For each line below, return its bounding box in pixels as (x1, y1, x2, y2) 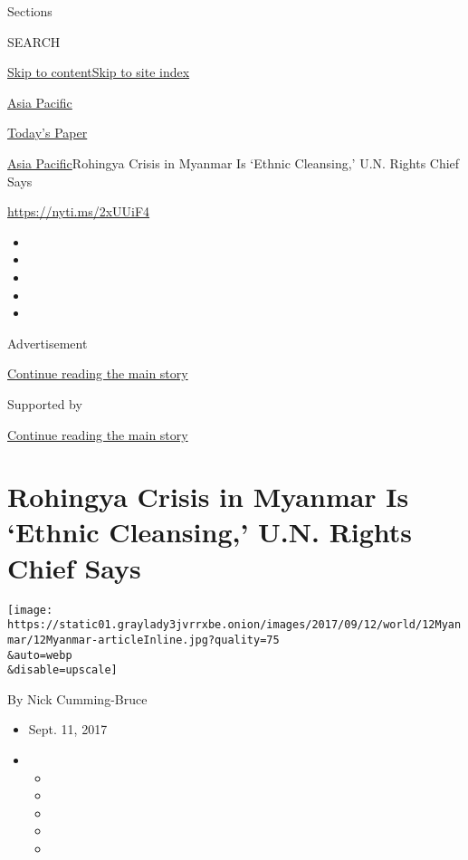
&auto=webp (7, 648, 72, 662)
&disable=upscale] (7, 664, 118, 677)
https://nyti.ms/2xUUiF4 (7, 202, 150, 221)
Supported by (7, 394, 82, 413)
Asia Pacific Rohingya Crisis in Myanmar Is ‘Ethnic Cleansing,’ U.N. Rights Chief (7, 153, 460, 172)
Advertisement (7, 333, 88, 352)
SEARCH (7, 32, 61, 51)
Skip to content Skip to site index (7, 62, 190, 81)
